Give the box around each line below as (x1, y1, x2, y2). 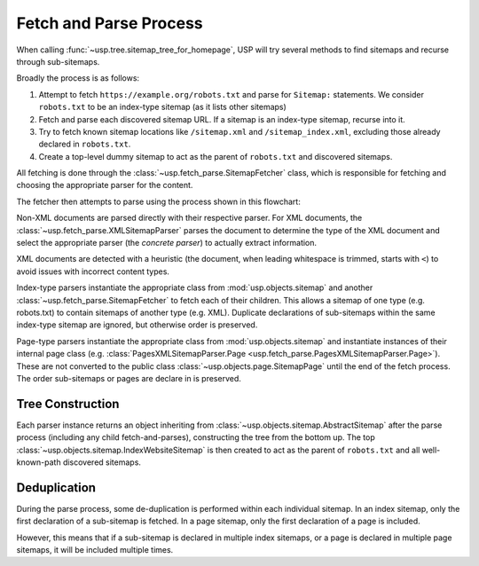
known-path (16, 457, 61, 468)
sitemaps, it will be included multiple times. (16, 545, 174, 555)
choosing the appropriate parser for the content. (16, 180, 193, 191)
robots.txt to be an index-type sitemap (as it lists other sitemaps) (38, 102, 287, 113)
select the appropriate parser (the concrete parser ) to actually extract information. (16, 238, 318, 248)
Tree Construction (16, 396, 120, 412)
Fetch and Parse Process (16, 13, 203, 33)
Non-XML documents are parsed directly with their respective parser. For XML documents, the (16, 213, 363, 224)
